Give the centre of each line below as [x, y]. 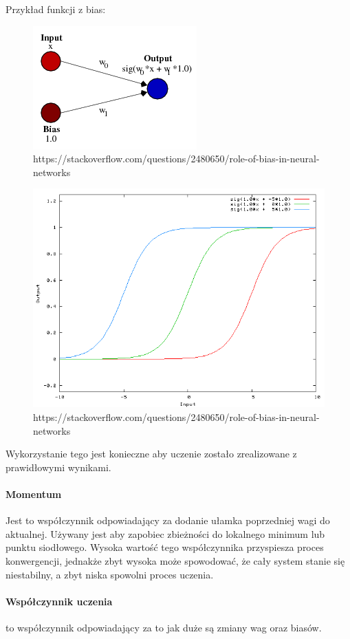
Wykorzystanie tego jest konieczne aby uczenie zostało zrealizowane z [151, 454]
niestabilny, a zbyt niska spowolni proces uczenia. [110, 574]
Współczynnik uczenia [59, 601]
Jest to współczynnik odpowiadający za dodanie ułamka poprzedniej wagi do [168, 520]
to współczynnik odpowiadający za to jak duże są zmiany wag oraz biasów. [164, 627]
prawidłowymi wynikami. [58, 467]
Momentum [34, 494]
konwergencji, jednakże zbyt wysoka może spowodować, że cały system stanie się [175, 560]
